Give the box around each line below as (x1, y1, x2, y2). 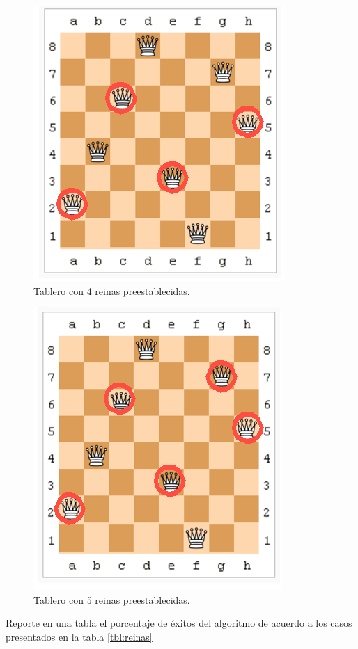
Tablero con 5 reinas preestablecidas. (33, 592, 190, 607)
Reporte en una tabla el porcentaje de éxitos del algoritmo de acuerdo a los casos (6, 616, 352, 630)
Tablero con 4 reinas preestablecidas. (33, 283, 190, 298)
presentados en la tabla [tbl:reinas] (6, 629, 153, 643)
